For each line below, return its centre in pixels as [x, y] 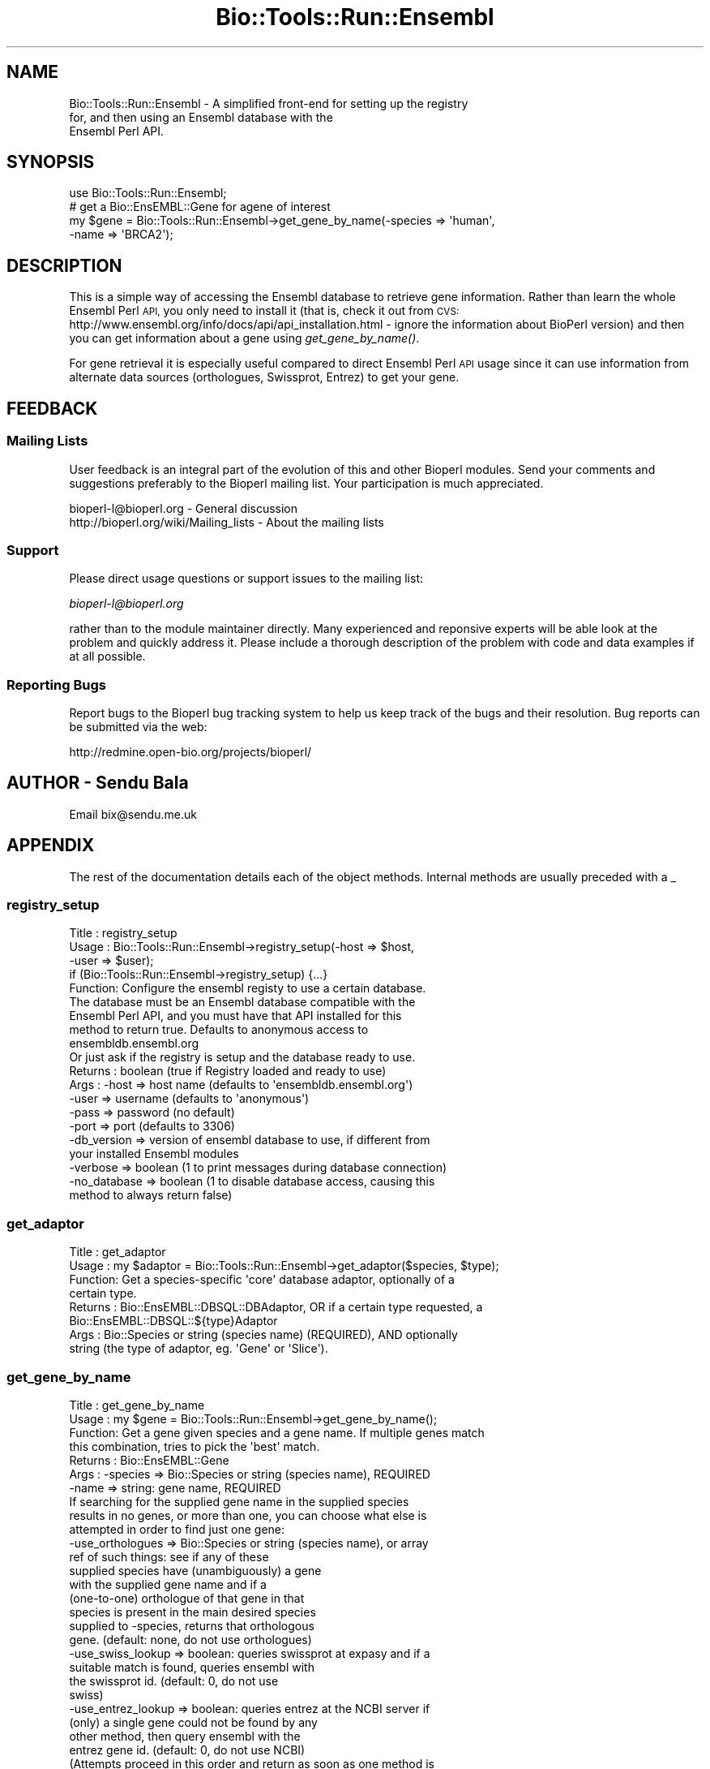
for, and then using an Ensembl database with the [201, 117]
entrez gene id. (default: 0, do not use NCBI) [187, 1750]
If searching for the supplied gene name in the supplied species [239, 1501]
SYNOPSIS [51, 162]
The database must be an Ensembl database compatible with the [242, 1002]
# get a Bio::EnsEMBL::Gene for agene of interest [200, 207]
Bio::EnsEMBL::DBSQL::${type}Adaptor [173, 1321]
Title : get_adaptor [118, 1252]
